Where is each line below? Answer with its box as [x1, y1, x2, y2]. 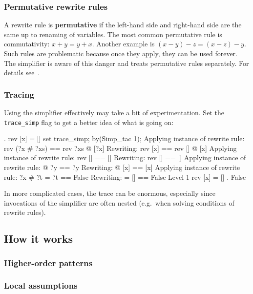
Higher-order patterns [4, 256, 93, 269]
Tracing [4, 88, 34, 100]
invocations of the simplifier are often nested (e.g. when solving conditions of [4, 197, 234, 208]
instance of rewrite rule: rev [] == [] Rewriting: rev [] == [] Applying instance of [4, 152, 246, 163]
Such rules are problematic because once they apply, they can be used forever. [4, 48, 237, 58]
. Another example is [92, 39, 155, 49]
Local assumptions [4, 279, 78, 291]
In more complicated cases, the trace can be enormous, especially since [4, 188, 215, 198]
